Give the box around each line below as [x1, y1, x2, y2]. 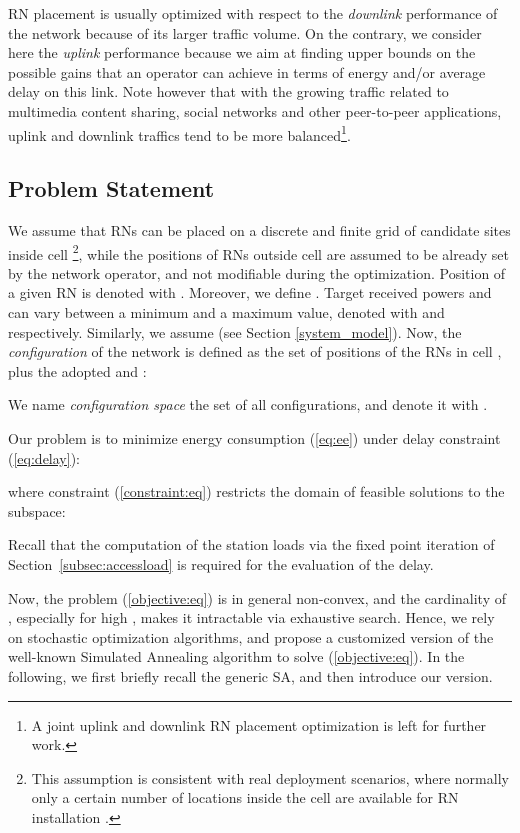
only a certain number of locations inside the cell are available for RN [31, 787, 459, 808]
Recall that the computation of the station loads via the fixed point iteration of [8, 534, 495, 555]
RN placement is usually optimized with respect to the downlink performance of [8, 3, 498, 23]
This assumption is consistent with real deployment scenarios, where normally [31, 767, 509, 788]
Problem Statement [8, 173, 215, 204]
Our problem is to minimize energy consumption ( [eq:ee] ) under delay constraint [8, 428, 501, 449]
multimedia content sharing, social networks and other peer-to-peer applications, [8, 100, 502, 121]
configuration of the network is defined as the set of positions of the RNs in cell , [8, 341, 502, 362]
